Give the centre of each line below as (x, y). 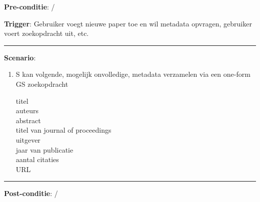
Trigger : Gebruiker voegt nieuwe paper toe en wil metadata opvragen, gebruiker (128, 23)
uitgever (28, 139)
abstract (28, 120)
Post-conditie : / (31, 193)
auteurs (27, 110)
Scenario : (20, 57)
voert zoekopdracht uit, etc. (46, 33)
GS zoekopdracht (42, 84)
